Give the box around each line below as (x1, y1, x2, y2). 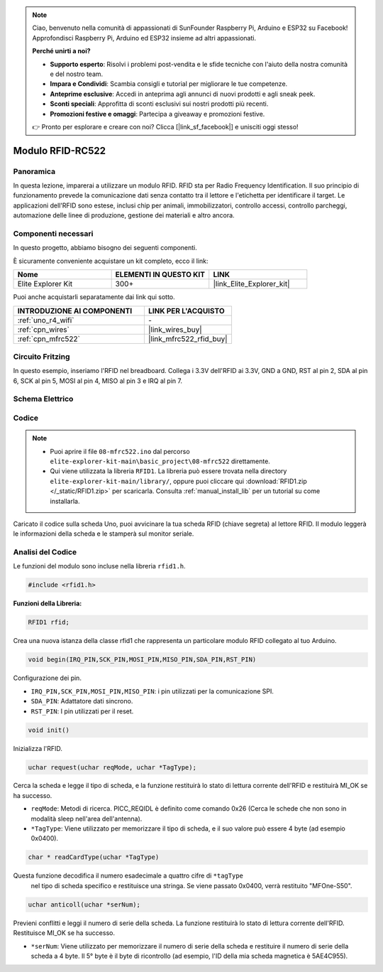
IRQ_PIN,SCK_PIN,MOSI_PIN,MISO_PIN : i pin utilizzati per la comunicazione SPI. (30, 686, 274, 696)
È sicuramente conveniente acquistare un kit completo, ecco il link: (13, 256, 209, 265)
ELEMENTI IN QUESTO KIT (115, 270, 206, 280)
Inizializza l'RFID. (13, 744, 63, 752)
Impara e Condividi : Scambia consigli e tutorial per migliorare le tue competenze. (50, 80, 288, 88)
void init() (28, 725, 70, 734)
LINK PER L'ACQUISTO (148, 306, 225, 315)
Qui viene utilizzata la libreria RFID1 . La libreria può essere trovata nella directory (50, 467, 287, 475)
